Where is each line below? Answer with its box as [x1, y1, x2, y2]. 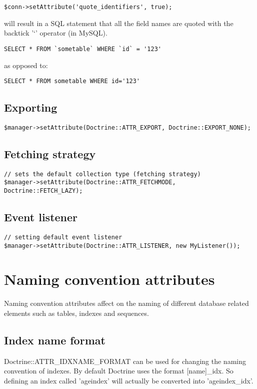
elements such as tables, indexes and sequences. [4, 308, 149, 318]
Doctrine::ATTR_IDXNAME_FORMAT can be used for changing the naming [4, 355, 246, 366]
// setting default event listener [4, 233, 122, 241]
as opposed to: [4, 60, 48, 70]
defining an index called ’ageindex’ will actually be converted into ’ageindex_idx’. [4, 375, 253, 385]
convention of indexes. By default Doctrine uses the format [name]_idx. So [4, 365, 233, 376]
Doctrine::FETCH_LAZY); [4, 187, 83, 195]
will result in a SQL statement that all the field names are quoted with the [4, 18, 233, 28]
